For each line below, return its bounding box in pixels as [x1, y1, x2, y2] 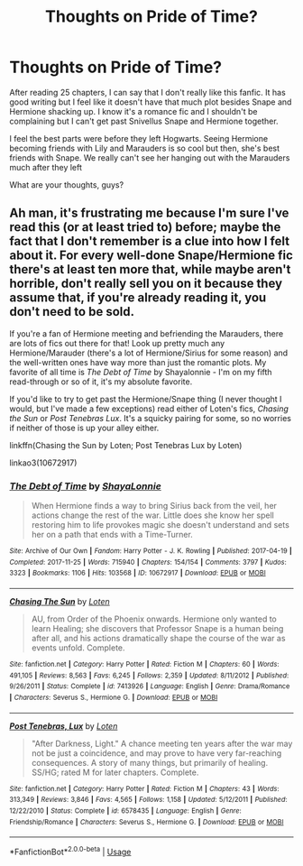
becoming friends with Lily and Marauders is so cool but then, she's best [9, 143, 280, 153]
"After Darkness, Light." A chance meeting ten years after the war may [31, 738, 293, 749]
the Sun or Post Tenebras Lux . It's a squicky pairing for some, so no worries [9, 412, 291, 423]
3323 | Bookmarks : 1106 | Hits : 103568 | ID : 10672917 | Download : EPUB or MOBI [9, 568, 266, 578]
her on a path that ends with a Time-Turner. [31, 530, 194, 540]
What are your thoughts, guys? [9, 179, 124, 190]
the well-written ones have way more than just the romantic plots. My [9, 356, 267, 367]
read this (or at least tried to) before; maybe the [9, 219, 281, 235]
